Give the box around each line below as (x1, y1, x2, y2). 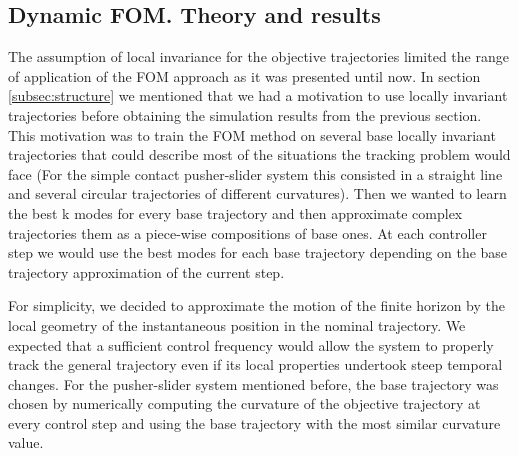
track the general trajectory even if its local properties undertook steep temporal (8, 354, 503, 375)
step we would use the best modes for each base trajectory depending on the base (8, 242, 508, 263)
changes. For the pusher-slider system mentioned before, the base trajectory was (8, 373, 499, 394)
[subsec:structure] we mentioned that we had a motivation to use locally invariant (8, 85, 508, 106)
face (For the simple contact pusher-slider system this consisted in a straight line (8, 163, 503, 184)
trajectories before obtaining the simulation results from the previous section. (8, 104, 482, 125)
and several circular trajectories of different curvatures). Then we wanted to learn (8, 183, 507, 204)
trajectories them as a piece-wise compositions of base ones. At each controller (8, 222, 487, 243)
